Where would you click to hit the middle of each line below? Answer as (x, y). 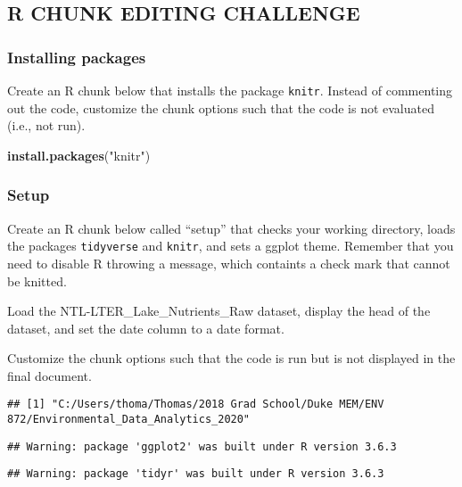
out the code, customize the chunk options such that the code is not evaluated (221, 107)
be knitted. (37, 281)
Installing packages (77, 57)
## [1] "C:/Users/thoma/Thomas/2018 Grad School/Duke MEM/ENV (196, 404)
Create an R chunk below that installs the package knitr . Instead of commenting (230, 90)
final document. (49, 375)
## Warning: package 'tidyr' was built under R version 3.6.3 (196, 474)
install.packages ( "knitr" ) (79, 155)
